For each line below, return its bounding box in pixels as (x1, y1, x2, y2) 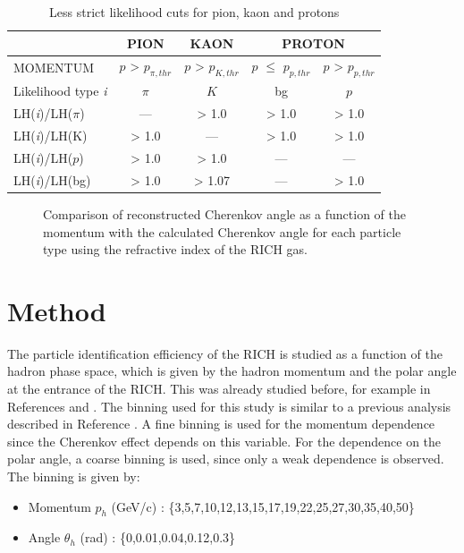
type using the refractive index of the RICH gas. (43, 240, 308, 259)
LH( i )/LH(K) (13, 126, 88, 145)
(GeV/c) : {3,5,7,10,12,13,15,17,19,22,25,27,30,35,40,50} (111, 497, 415, 515)
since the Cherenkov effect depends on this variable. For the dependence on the (7, 431, 442, 450)
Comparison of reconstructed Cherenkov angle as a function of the (43, 204, 406, 223)
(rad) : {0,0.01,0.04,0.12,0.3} (80, 528, 236, 547)
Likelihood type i (13, 81, 107, 100)
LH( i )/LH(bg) (13, 170, 91, 189)
